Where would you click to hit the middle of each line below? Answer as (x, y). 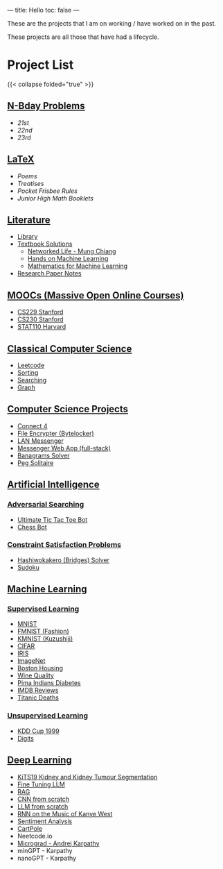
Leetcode (31, 365)
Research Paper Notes (49, 273)
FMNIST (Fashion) (43, 632)
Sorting (28, 373)
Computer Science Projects (68, 409)
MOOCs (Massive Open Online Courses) (96, 295)
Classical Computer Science (70, 349)
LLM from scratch (43, 806)
